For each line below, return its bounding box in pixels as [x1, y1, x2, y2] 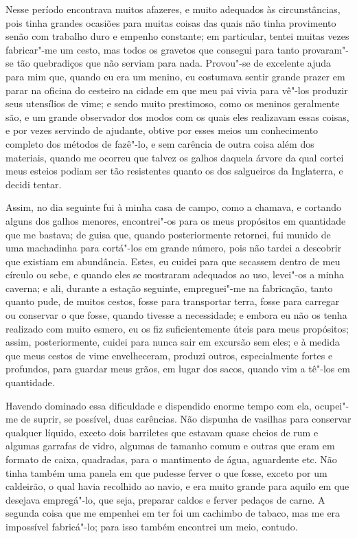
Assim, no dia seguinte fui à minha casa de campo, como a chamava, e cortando [5, 200, 342, 214]
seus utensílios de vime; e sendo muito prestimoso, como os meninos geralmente [5, 96, 340, 111]
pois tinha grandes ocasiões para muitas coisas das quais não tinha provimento [5, 15, 336, 30]
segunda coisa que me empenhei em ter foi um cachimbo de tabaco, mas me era [5, 506, 341, 520]
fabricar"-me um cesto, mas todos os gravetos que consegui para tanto [5, 42, 299, 56]
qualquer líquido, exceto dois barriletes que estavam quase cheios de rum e [5, 425, 319, 439]
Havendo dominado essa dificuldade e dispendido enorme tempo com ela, [5, 398, 312, 412]
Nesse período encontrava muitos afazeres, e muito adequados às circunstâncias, [5, 2, 341, 16]
